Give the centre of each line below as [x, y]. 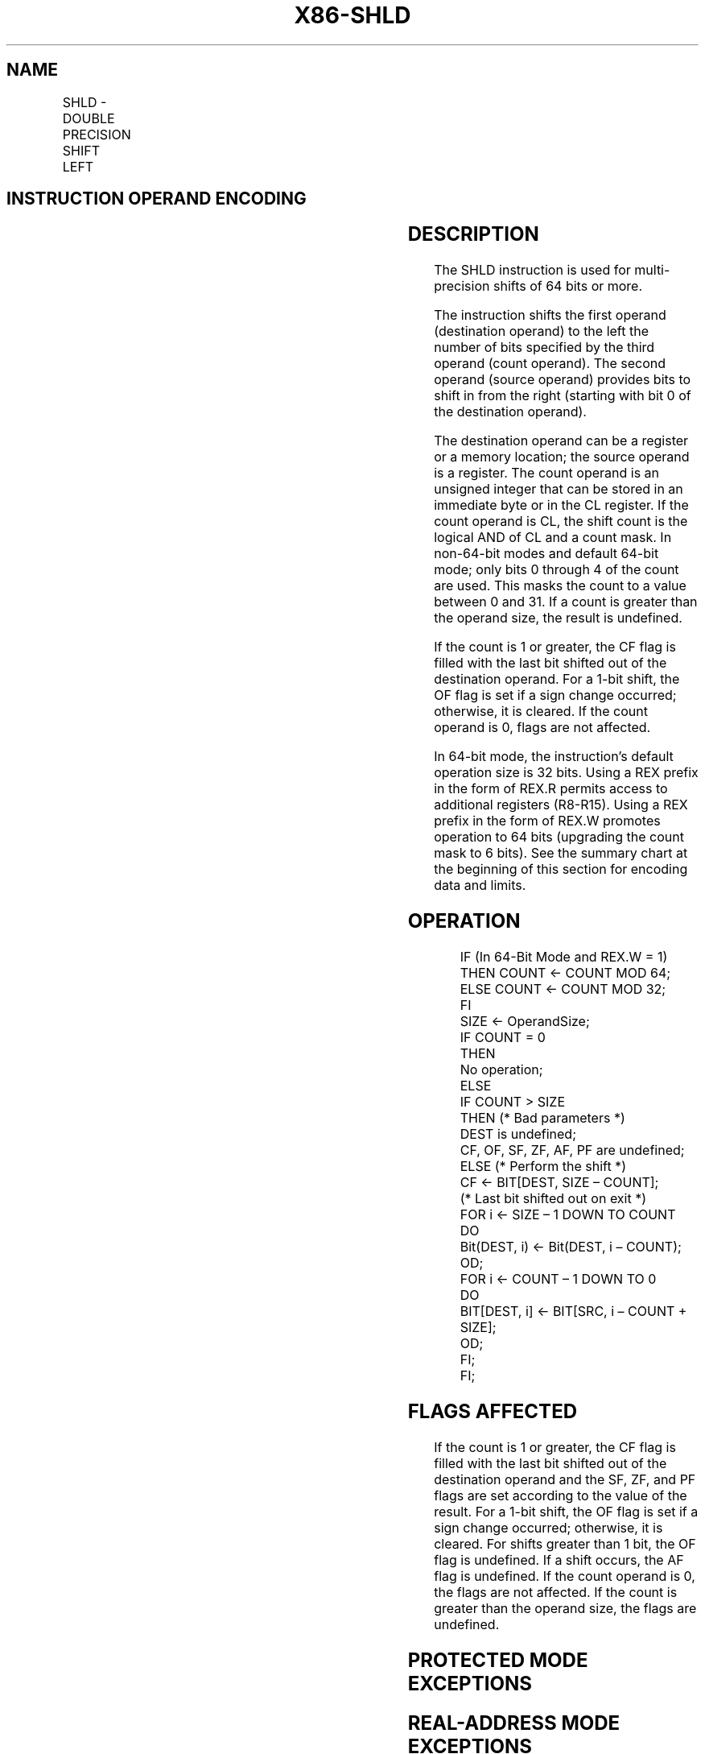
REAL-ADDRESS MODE [514, 1723]
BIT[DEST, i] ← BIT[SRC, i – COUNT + [573, 1311]
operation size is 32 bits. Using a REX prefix [566, 773]
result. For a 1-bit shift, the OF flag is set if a [566, 1511]
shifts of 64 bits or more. [568, 286]
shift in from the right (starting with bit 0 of [563, 396]
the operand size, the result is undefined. [558, 618]
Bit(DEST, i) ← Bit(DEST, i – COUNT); [571, 1247]
